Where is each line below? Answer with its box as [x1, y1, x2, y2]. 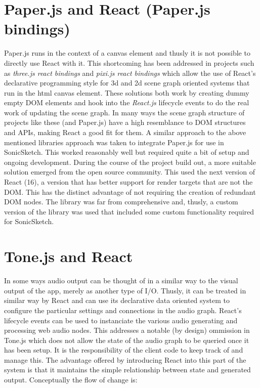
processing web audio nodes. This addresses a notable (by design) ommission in [4, 325, 250, 335]
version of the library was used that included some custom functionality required [4, 206, 254, 217]
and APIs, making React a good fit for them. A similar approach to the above [4, 127, 246, 138]
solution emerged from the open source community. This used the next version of [4, 166, 255, 177]
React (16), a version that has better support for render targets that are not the [4, 177, 253, 187]
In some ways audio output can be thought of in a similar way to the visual [4, 275, 238, 286]
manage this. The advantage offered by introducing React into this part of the [4, 354, 246, 365]
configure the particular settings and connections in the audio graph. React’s [4, 305, 242, 315]
